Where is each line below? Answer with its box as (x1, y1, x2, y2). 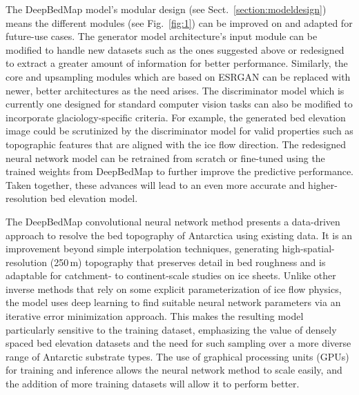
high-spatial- (282, 241, 335, 256)
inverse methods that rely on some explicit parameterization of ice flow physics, (6, 281, 342, 296)
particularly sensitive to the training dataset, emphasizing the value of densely (6, 322, 337, 336)
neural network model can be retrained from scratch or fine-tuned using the (6, 150, 325, 165)
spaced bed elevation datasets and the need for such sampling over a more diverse (6, 336, 351, 350)
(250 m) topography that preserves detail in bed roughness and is (50, 254, 326, 269)
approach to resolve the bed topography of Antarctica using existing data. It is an (6, 227, 353, 242)
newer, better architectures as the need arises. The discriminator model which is (6, 83, 345, 97)
